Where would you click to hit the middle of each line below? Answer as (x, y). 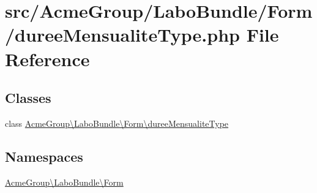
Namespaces (44, 156)
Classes (28, 98)
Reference (47, 59)
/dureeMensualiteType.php (122, 35)
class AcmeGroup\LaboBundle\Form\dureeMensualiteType (117, 123)
